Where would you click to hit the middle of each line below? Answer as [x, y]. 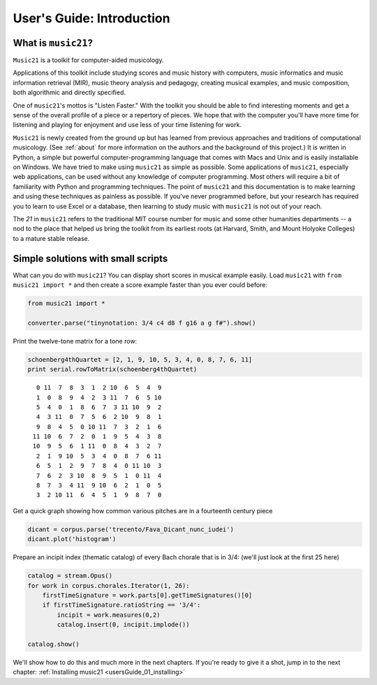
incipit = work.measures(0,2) [109, 615]
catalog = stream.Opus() [70, 576]
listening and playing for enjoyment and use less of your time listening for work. [127, 125]
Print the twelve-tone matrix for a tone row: [75, 341]
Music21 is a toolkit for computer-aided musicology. [88, 60]
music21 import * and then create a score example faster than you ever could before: [140, 285]
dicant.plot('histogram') [72, 539]
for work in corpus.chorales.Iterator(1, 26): [109, 585]
